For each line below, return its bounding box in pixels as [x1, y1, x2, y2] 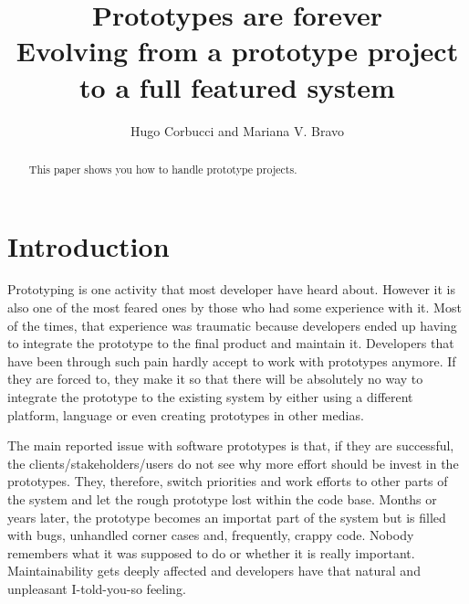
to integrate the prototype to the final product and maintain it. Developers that [7, 334, 454, 353]
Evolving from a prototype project [16, 32, 459, 69]
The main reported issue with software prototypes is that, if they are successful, [7, 436, 454, 455]
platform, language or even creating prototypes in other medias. [7, 405, 364, 424]
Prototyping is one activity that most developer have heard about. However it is [7, 280, 455, 299]
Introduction [7, 227, 170, 264]
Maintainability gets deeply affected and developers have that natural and [7, 561, 421, 580]
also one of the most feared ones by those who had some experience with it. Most [7, 298, 462, 317]
